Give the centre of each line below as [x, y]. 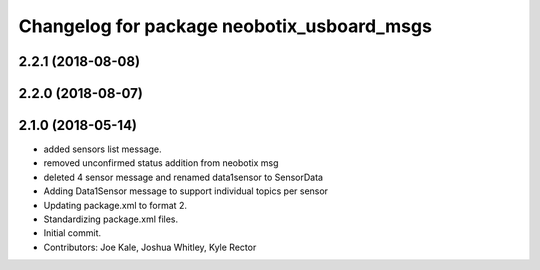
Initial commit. [72, 233]
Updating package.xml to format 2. [115, 205]
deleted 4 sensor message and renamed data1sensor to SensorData [183, 177]
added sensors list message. [102, 149]
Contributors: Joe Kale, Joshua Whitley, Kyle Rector [150, 247]
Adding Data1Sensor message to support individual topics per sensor [186, 191]
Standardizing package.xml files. [111, 219]
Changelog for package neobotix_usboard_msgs [225, 26]
